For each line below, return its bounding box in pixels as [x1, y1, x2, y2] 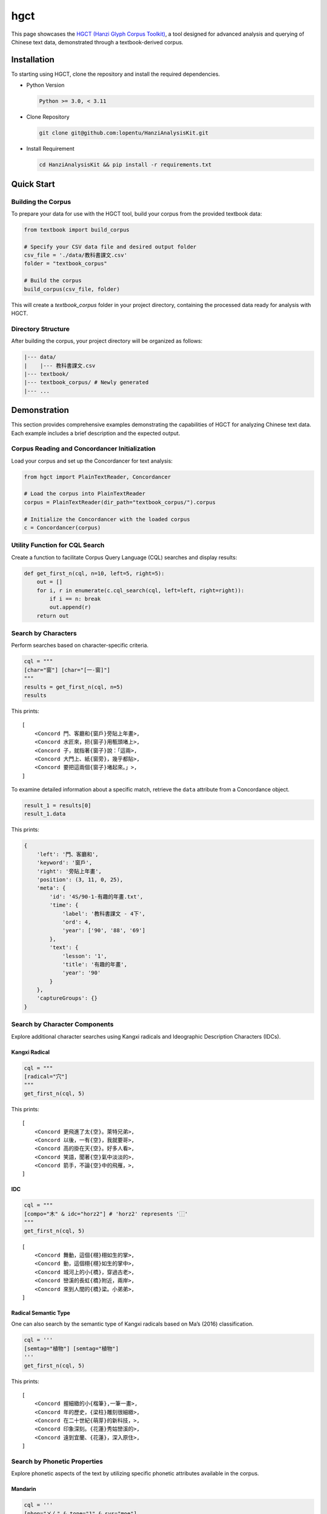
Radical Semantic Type [11, 1309, 71, 1317]
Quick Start [11, 179, 55, 189]
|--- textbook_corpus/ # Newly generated [24, 379, 149, 386]
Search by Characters [11, 629, 77, 638]
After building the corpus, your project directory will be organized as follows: [11, 337, 203, 345]
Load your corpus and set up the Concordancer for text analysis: [11, 457, 173, 464]
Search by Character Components [11, 1020, 114, 1029]
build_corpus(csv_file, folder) [24, 285, 121, 293]
